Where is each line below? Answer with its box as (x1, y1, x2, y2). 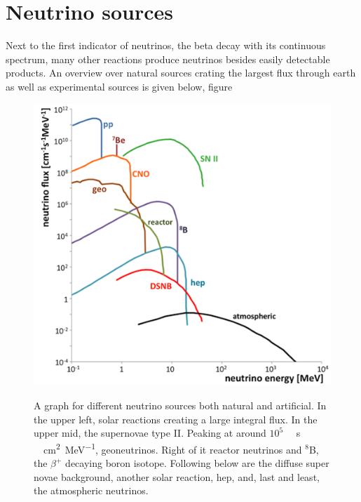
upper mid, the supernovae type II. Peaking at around (34, 425, 266, 440)
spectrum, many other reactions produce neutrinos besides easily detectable (6, 51, 330, 66)
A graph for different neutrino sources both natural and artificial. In (34, 398, 327, 413)
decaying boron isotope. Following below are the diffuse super (65, 456, 329, 470)
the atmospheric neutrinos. (34, 483, 149, 498)
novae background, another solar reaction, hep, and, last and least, (34, 469, 320, 484)
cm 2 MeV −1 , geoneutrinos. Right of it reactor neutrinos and (43, 440, 302, 456)
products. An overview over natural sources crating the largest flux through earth (6, 65, 356, 80)
